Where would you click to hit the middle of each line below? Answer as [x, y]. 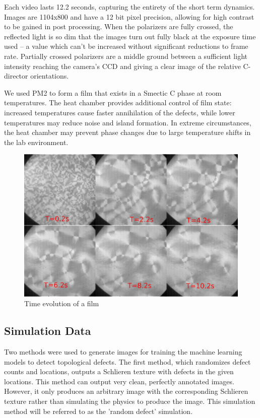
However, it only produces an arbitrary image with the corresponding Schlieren [126, 391]
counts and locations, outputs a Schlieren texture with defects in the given [119, 371]
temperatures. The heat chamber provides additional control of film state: [118, 102]
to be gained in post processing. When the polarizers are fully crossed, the [119, 26]
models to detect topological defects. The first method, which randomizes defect [127, 361]
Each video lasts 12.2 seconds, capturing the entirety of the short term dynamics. [129, 7]
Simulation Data [48, 331]
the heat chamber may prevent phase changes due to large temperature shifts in [127, 132]
